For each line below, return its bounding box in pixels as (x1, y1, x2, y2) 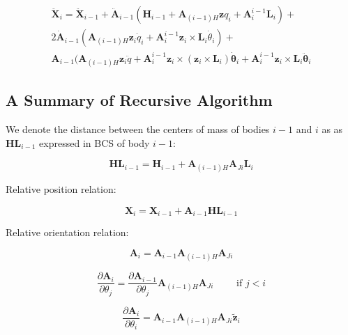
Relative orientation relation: (6, 225, 129, 240)
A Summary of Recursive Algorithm (6, 89, 273, 111)
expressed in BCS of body (39, 135, 150, 150)
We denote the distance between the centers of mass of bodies (6, 121, 270, 136)
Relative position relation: (6, 182, 116, 196)
